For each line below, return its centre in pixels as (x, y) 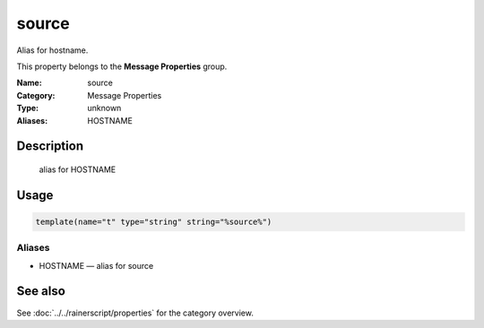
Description (50, 147)
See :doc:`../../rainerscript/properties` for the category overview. (135, 313)
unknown (104, 108)
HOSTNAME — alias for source (96, 265)
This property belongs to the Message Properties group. (122, 66)
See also (41, 291)
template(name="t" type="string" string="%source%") (154, 221)
